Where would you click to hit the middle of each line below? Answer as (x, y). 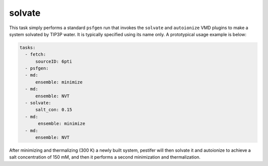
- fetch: (35, 55)
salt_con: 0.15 (54, 110)
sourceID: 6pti (54, 61)
